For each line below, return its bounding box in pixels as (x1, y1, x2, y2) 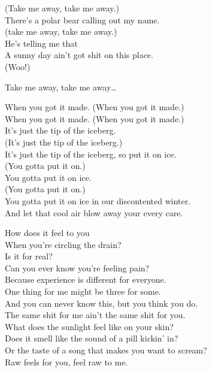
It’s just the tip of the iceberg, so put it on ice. (5, 147, 177, 160)
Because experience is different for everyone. (5, 273, 166, 286)
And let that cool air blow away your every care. (5, 206, 183, 219)
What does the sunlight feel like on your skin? (5, 320, 174, 332)
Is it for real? (5, 250, 53, 262)
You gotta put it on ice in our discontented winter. (5, 194, 191, 207)
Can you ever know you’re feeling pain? (5, 261, 150, 274)
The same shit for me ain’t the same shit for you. (5, 309, 186, 321)
